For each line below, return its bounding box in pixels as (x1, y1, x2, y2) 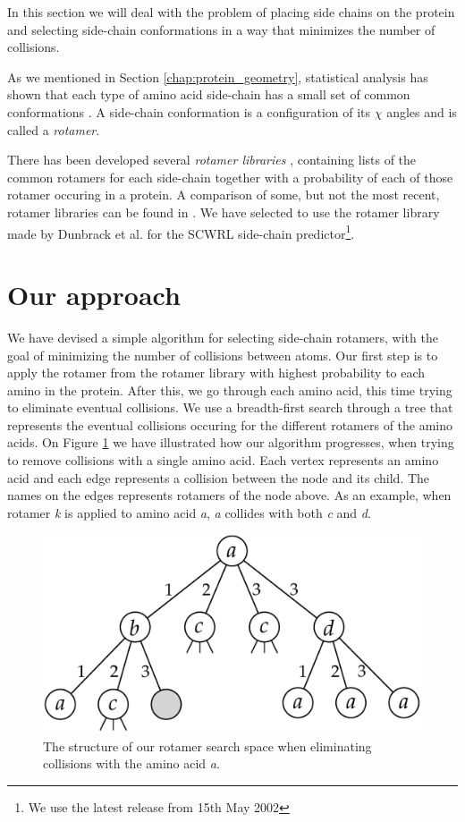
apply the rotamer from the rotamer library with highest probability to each (7, 363, 426, 382)
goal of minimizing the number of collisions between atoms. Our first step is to (7, 345, 438, 364)
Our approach (7, 275, 181, 312)
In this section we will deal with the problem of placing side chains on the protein (7, 3, 455, 21)
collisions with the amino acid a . (43, 754, 220, 773)
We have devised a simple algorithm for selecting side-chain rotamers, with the (7, 327, 438, 346)
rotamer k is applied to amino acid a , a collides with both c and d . (7, 503, 371, 521)
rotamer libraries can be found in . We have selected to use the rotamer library (7, 202, 440, 221)
